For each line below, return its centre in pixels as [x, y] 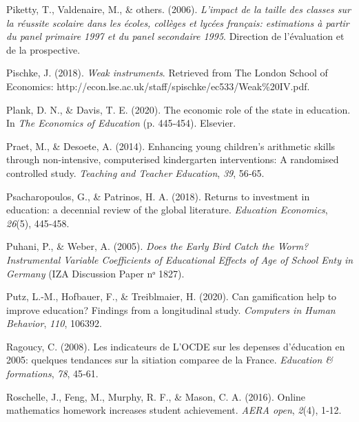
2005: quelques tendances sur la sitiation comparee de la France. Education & [170, 360]
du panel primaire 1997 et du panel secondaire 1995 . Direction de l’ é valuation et [175, 36]
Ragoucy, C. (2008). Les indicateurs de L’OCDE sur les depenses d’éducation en [176, 346]
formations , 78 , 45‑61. [52, 373]
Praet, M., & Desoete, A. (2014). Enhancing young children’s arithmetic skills [171, 146]
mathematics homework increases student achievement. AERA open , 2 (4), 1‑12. [174, 410]
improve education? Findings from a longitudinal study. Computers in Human [171, 309]
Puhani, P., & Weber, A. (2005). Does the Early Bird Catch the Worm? [157, 246]
